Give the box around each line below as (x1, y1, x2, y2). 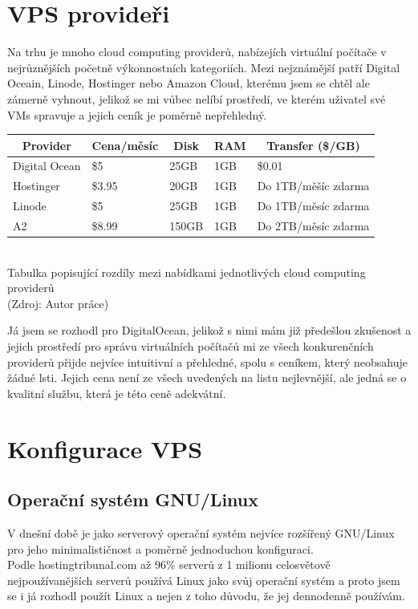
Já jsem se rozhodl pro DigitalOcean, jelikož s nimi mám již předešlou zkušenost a (7, 322, 412, 339)
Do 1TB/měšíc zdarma (257, 177, 370, 194)
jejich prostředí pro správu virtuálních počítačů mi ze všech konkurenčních (7, 338, 374, 355)
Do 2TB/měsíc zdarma (257, 217, 370, 233)
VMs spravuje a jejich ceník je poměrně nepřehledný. (7, 106, 267, 123)
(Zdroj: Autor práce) (7, 294, 109, 311)
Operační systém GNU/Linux (7, 487, 259, 512)
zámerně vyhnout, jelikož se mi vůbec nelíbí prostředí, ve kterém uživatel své (7, 90, 386, 107)
